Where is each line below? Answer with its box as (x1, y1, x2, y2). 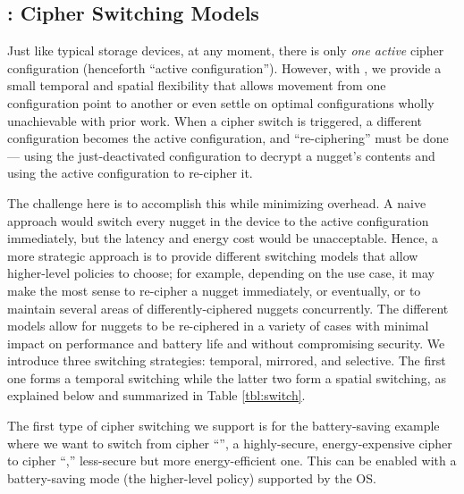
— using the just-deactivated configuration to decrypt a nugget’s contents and (7, 146, 435, 164)
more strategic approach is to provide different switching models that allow (7, 246, 418, 264)
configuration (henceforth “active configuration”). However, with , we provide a (7, 58, 442, 77)
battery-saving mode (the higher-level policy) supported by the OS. (7, 468, 376, 487)
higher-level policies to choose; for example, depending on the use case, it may (7, 264, 434, 282)
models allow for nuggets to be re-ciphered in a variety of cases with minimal (7, 316, 429, 335)
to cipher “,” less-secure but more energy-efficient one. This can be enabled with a (7, 451, 457, 470)
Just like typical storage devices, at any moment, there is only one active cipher (7, 41, 444, 60)
